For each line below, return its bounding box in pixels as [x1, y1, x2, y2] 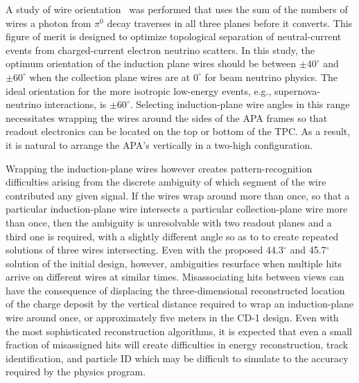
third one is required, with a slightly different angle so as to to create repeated [6, 229, 339, 243]
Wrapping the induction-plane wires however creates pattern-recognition [6, 161, 313, 175]
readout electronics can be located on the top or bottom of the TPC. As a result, [6, 124, 351, 139]
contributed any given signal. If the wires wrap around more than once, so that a [6, 188, 350, 202]
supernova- [274, 83, 320, 98]
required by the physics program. [6, 364, 146, 379]
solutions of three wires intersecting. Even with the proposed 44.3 [6, 242, 283, 257]
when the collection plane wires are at [29, 69, 191, 84]
